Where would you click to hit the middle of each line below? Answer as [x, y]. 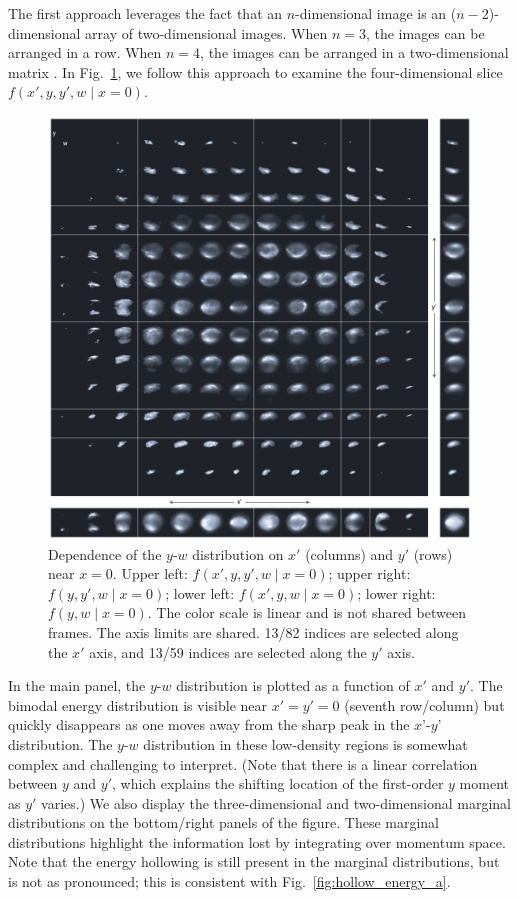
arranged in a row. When [85, 52]
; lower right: [396, 592]
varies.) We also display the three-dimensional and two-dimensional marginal [276, 802]
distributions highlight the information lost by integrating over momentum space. [257, 841]
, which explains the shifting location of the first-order [278, 783]
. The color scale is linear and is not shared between [306, 612]
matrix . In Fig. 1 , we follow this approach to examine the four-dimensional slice [255, 71]
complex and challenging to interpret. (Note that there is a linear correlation [243, 763]
